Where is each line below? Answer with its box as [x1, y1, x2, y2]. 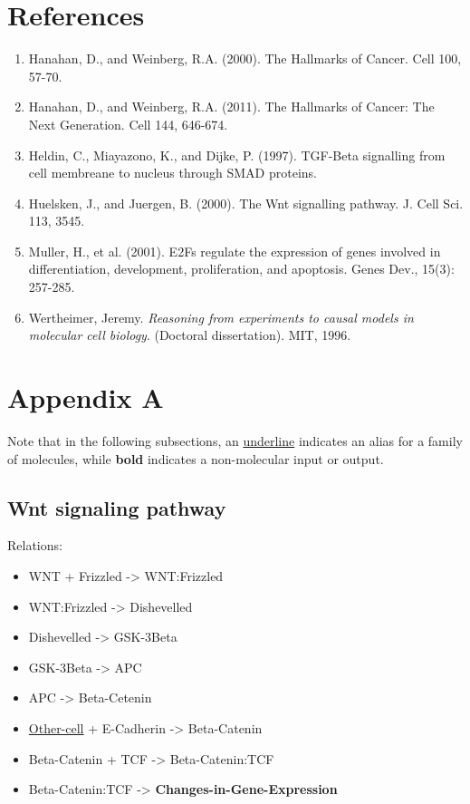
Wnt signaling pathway [7, 493, 226, 521]
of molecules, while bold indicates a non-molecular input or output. [7, 449, 384, 468]
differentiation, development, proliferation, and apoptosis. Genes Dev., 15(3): [28, 259, 455, 278]
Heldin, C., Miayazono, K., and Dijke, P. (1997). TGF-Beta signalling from [28, 145, 446, 164]
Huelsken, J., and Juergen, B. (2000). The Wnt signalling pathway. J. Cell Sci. [28, 193, 464, 212]
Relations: [7, 536, 62, 555]
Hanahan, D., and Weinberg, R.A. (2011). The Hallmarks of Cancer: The [28, 97, 435, 116]
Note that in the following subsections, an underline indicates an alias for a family [7, 431, 463, 450]
